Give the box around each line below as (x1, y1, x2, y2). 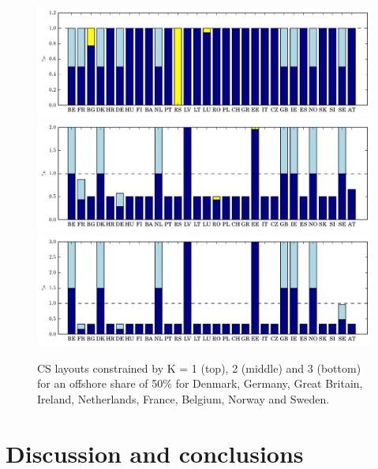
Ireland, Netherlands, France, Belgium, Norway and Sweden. (37, 391, 330, 407)
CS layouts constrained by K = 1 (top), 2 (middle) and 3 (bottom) (37, 359, 361, 376)
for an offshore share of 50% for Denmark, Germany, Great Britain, (37, 375, 363, 392)
